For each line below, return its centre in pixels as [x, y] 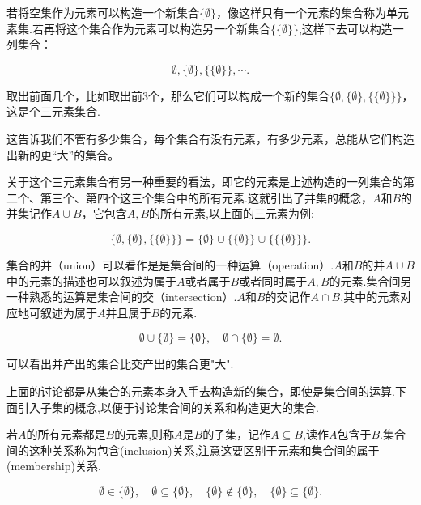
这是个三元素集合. [53, 111]
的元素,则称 [145, 434]
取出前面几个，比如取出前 [74, 95]
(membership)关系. [54, 466]
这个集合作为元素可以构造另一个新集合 [168, 28]
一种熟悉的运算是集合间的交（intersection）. [122, 297]
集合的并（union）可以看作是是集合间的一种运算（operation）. [170, 264]
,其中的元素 [370, 297]
